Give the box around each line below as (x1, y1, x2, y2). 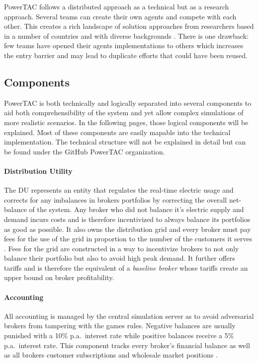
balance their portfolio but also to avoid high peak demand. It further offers (4, 253, 235, 263)
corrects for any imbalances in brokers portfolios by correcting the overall (4, 194, 227, 205)
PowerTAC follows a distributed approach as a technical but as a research (4, 1, 229, 11)
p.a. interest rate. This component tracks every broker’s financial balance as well (4, 340, 250, 350)
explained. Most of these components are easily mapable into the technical (4, 127, 231, 137)
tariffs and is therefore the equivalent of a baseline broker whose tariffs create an (4, 262, 248, 273)
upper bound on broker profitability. (4, 272, 114, 283)
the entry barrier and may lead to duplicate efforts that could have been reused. (4, 50, 248, 60)
